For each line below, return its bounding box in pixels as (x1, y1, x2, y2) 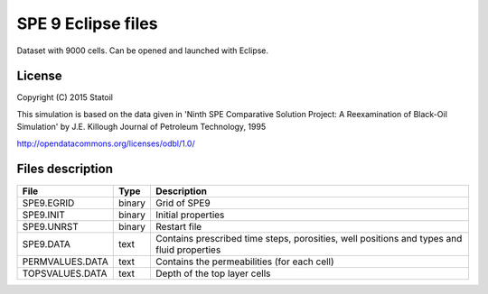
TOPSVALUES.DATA (22, 267, 108, 280)
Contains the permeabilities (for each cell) (155, 255, 334, 268)
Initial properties (155, 208, 225, 221)
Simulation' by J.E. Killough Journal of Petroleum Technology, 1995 (16, 122, 267, 133)
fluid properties (155, 243, 221, 256)
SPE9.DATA (22, 237, 71, 250)
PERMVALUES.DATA (22, 255, 108, 268)
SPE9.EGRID (22, 197, 75, 209)
